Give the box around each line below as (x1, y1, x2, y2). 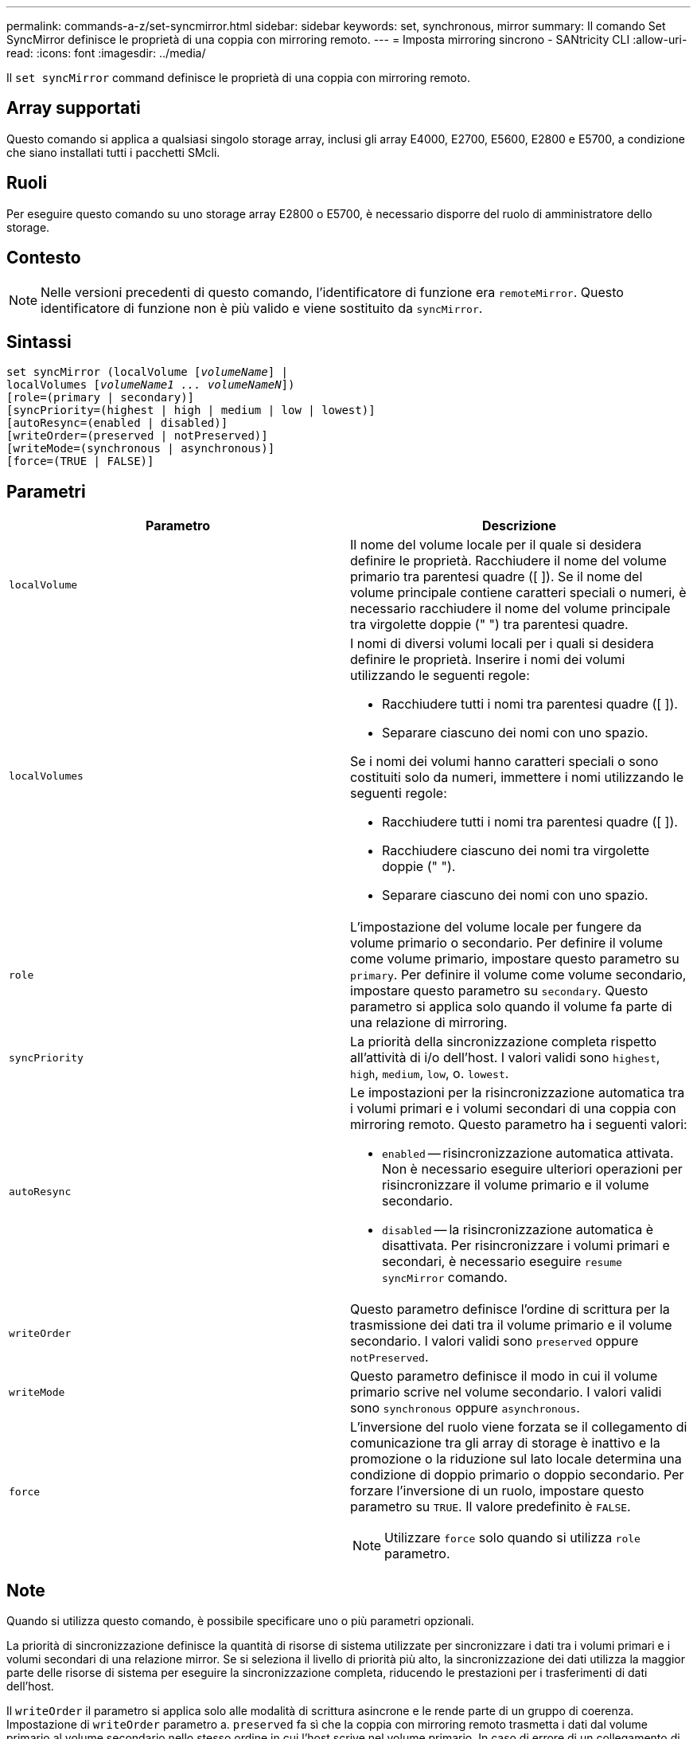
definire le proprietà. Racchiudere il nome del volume (350, 553, 667, 569)
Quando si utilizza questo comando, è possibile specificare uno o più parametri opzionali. (6, 1614, 474, 1628)
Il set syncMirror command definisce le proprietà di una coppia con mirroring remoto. (6, 71, 471, 84)
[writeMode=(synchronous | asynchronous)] (6, 442, 275, 455)
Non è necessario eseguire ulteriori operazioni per (382, 1161, 683, 1178)
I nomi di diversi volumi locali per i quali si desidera (350, 635, 654, 652)
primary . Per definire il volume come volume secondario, (350, 967, 687, 983)
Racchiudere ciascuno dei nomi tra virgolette (382, 842, 650, 859)
